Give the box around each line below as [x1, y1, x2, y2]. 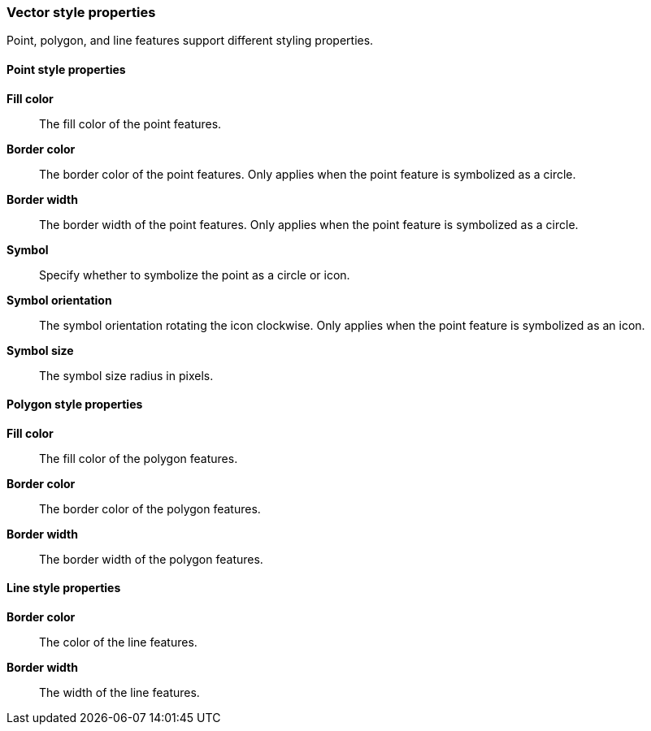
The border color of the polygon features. [39, 501, 261, 516]
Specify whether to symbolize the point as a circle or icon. [39, 267, 350, 282]
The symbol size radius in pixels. [39, 368, 214, 383]
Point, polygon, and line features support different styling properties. [7, 33, 374, 48]
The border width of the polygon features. [39, 551, 263, 566]
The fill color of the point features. [39, 116, 222, 131]
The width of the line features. [39, 686, 200, 700]
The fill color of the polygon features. [39, 451, 238, 465]
